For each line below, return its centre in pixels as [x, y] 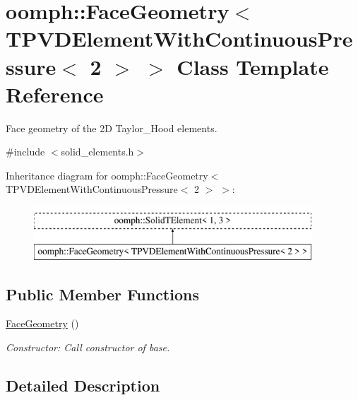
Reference [55, 94]
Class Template [253, 66]
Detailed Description [83, 386]
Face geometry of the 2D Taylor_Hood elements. [112, 128]
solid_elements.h [97, 152]
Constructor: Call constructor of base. [88, 347]
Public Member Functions [102, 294]
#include [25, 152]
